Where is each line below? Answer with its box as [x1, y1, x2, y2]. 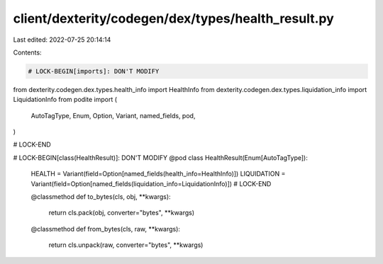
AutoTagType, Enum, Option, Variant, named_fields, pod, [30, 111, 196, 120]
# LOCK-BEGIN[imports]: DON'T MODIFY [28, 67, 160, 75]
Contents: [13, 48, 42, 57]
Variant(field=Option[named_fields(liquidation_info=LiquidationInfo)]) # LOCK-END [30, 179, 272, 188]
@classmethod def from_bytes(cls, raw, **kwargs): [30, 224, 181, 233]
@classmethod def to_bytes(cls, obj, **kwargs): [30, 193, 171, 201]
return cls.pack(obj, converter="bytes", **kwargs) [48, 209, 195, 217]
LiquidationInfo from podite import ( [13, 96, 117, 104]
